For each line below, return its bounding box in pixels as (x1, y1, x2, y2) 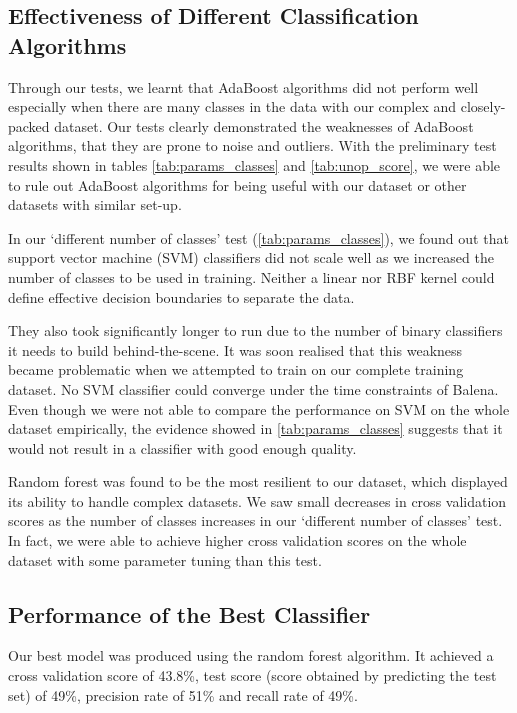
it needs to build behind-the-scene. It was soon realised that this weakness (8, 339, 463, 360)
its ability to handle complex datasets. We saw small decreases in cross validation (8, 490, 507, 511)
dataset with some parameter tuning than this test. (8, 549, 322, 570)
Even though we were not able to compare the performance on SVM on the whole (8, 398, 510, 419)
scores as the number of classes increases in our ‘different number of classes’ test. (8, 510, 503, 531)
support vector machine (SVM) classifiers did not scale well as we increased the (8, 247, 494, 268)
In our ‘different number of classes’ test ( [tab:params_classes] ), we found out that (8, 227, 509, 248)
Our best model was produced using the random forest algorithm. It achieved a (8, 645, 494, 666)
